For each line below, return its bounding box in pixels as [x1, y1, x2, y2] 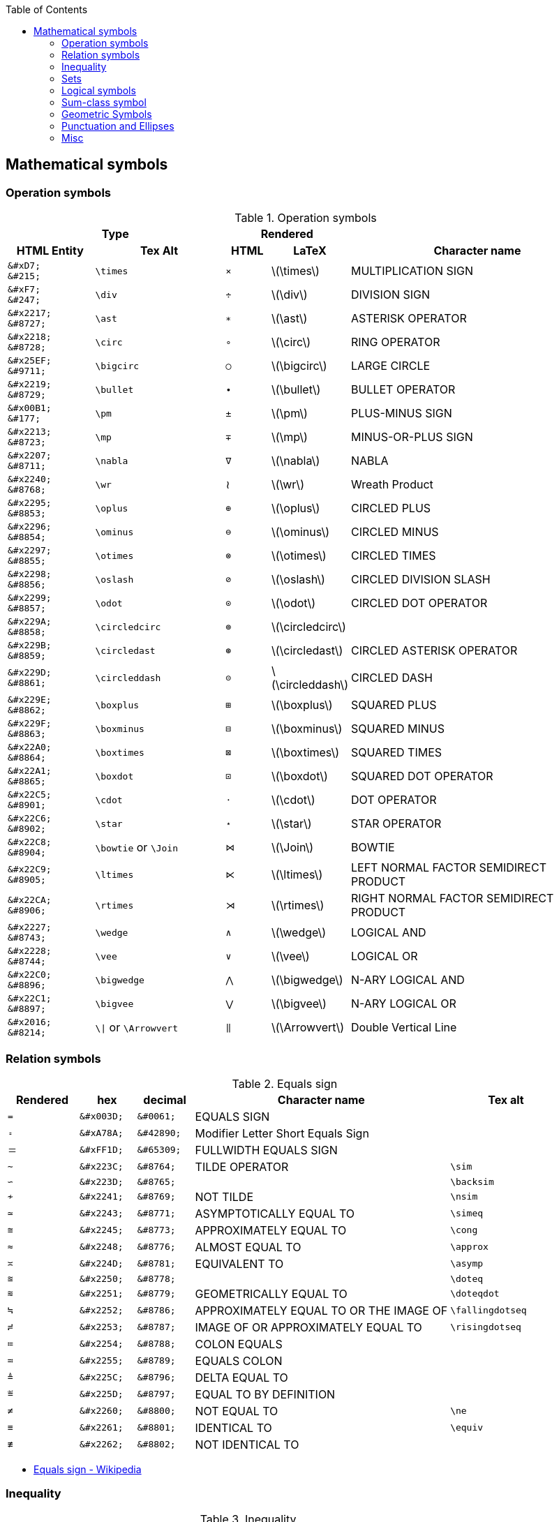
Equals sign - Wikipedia [33, 1463, 142, 1475]
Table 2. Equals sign [232, 1076, 338, 1091]
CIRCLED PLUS [350, 501, 431, 516]
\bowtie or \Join [95, 840, 179, 855]
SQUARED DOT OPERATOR [350, 769, 493, 784]
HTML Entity [16, 244, 84, 258]
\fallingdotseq [450, 1305, 527, 1316]
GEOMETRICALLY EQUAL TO [195, 1286, 348, 1301]
